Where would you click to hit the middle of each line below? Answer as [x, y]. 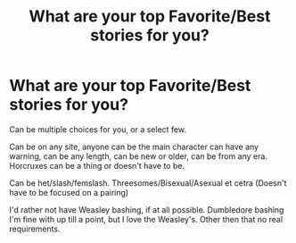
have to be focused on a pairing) [69, 192]
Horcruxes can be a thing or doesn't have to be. [97, 165]
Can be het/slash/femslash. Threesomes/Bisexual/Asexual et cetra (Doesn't [148, 183]
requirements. [35, 229]
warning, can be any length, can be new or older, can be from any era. [138, 156]
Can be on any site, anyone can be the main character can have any [134, 147]
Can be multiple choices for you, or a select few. [98, 129]
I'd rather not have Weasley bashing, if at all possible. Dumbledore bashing [147, 209]
